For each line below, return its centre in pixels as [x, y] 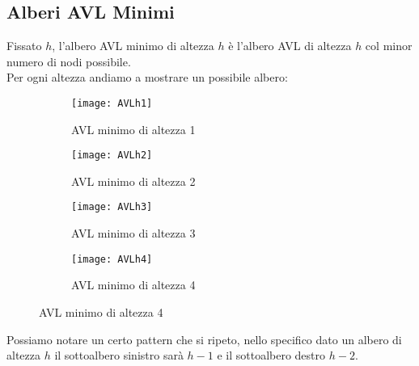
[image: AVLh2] [112, 156]
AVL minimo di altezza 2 [133, 181]
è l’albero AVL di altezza [290, 46]
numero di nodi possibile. [69, 61]
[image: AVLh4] [112, 259]
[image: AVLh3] [112, 207]
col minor [389, 46]
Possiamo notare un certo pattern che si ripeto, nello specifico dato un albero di [204, 339]
